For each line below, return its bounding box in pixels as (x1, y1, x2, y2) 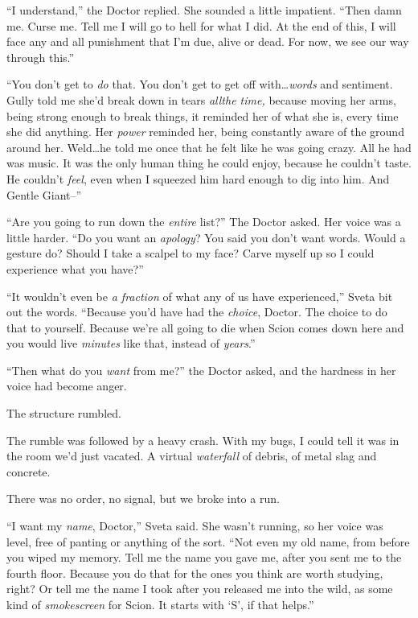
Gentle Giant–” (6, 186, 82, 203)
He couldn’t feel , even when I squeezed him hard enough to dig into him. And (6, 170, 390, 187)
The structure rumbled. (6, 405, 121, 422)
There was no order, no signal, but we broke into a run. (6, 490, 280, 507)
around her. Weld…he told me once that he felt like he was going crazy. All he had (6, 138, 412, 155)
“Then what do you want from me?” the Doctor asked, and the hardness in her (6, 361, 396, 378)
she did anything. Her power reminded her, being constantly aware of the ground (6, 123, 404, 140)
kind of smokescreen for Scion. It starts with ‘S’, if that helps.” (6, 596, 314, 612)
